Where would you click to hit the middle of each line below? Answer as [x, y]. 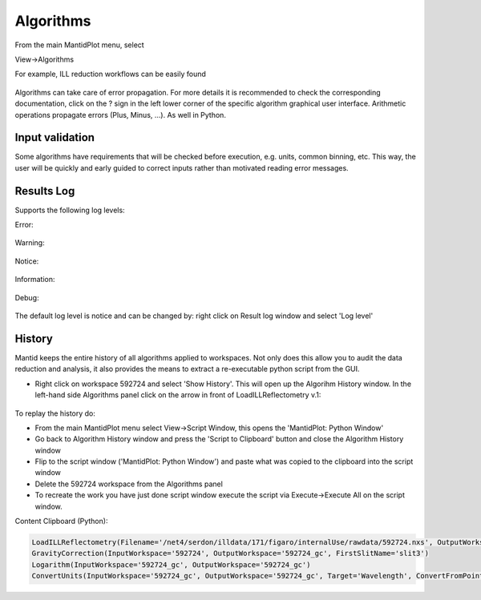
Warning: [30, 243]
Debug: [27, 297]
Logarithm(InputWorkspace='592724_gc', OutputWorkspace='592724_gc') [171, 564]
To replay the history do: [55, 413]
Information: [35, 280]
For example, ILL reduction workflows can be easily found [110, 74]
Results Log [45, 191]
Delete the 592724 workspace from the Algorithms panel [129, 484]
